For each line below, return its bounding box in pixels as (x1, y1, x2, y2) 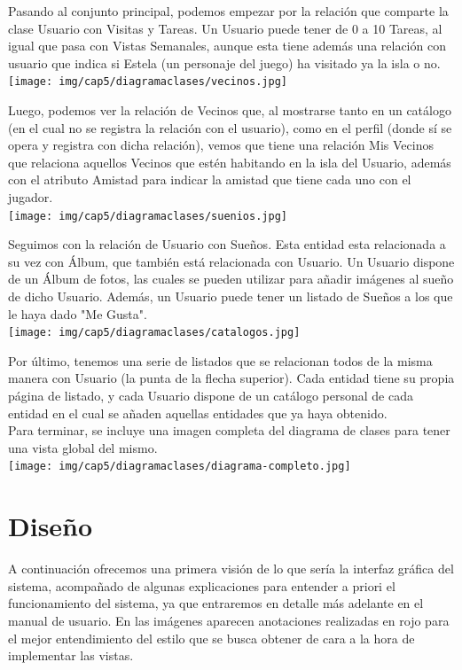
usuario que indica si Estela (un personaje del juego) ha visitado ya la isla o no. (8, 53, 441, 72)
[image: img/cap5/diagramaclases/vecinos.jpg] (8, 75, 287, 89)
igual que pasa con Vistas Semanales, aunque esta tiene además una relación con (8, 36, 446, 55)
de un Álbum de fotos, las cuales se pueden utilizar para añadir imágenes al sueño (8, 269, 454, 288)
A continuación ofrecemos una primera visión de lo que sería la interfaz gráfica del (8, 559, 454, 578)
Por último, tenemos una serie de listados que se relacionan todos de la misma (8, 351, 433, 370)
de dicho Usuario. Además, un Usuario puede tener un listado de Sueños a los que (8, 287, 453, 306)
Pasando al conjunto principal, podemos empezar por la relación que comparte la (8, 2, 449, 19)
